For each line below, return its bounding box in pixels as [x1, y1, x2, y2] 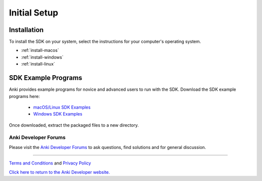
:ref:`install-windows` [21, 54, 64, 60]
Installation [9, 26, 44, 34]
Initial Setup [9, 7, 58, 18]
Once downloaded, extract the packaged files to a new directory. [9, 122, 139, 128]
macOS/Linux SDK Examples [33, 104, 91, 110]
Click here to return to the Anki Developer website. [9, 169, 110, 175]
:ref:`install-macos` [21, 48, 59, 53]
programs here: [9, 93, 40, 99]
